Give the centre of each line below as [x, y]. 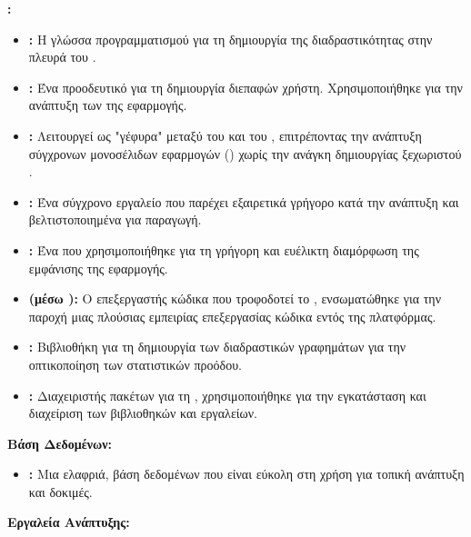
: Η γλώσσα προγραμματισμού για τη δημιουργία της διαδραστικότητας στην [230, 39]
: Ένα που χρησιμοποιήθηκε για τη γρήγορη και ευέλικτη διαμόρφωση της [224, 249]
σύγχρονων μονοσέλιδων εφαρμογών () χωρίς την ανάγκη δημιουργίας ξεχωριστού [245, 153]
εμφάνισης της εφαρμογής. [98, 268]
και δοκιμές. [60, 491]
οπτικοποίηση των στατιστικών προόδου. [135, 364]
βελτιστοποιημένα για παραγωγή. [115, 219]
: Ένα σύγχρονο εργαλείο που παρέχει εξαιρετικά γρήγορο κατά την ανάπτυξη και [244, 201]
